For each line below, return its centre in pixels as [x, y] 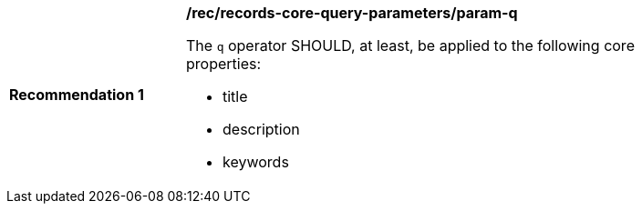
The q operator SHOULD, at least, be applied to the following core [410, 45]
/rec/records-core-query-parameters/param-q [352, 13]
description [261, 129]
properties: [224, 64]
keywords [256, 162]
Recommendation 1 [77, 95]
